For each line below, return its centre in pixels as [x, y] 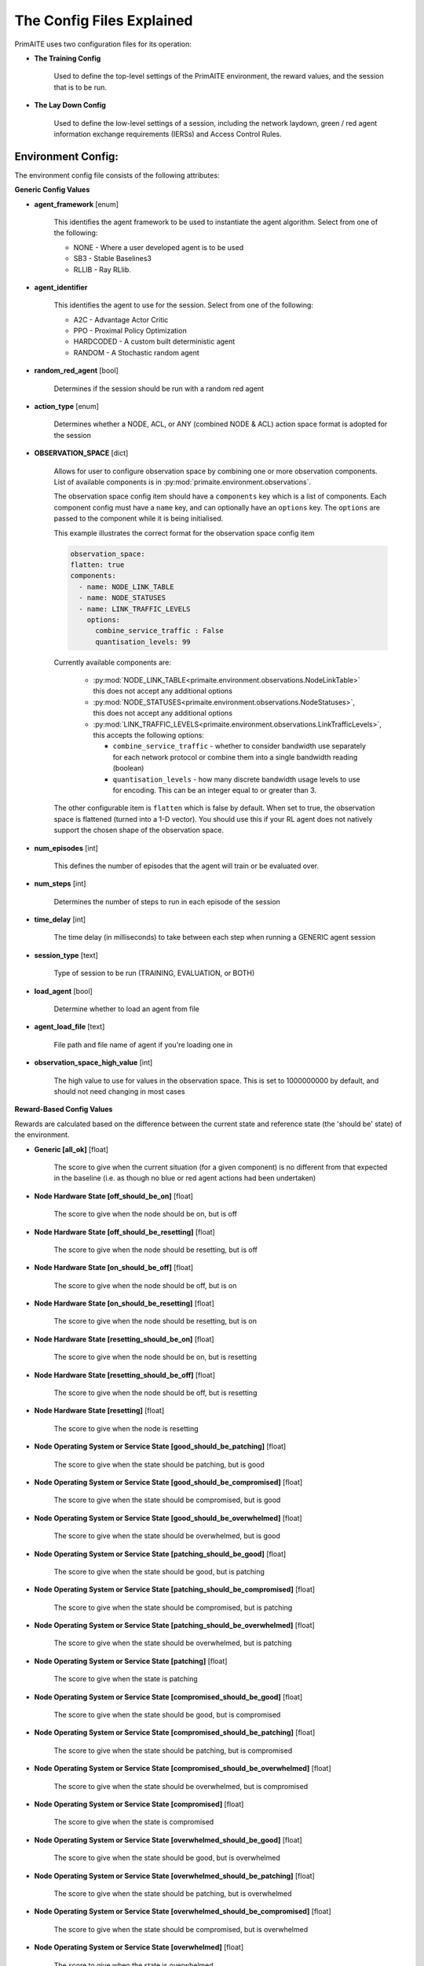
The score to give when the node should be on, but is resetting [155, 1357]
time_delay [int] [60, 919]
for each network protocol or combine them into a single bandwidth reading [235, 757]
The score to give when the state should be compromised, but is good [167, 1500]
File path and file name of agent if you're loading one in [143, 1044]
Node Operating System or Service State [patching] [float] [131, 1661]
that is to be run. [80, 87]
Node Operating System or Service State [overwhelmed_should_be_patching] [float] [175, 1876]
